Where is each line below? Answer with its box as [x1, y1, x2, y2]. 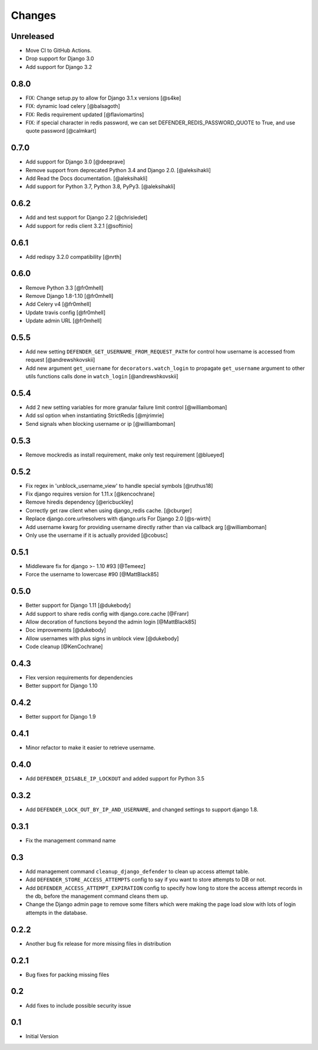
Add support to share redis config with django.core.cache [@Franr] [25, 610, 189, 617]
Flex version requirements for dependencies [25, 674, 133, 681]
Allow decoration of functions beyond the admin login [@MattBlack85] [25, 618, 197, 625]
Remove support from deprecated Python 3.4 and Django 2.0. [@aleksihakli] [25, 166, 211, 173]
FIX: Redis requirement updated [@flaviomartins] [25, 111, 144, 118]
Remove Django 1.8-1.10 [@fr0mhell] [25, 292, 114, 299]
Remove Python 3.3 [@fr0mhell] [25, 284, 104, 291]
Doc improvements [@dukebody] [25, 626, 106, 634]
